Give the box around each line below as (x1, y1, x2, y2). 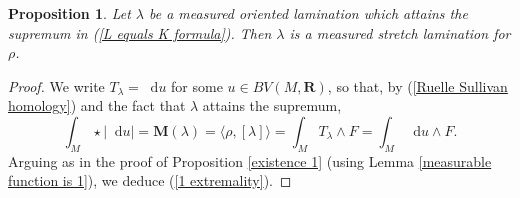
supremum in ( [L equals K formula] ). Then (8, 22, 272, 43)
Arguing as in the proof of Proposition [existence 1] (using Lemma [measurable (8, 150, 492, 171)
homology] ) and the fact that (8, 95, 186, 116)
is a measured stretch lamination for (289, 22, 511, 43)
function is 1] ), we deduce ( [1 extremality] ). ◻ (8, 170, 292, 191)
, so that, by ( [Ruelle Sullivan (327, 75, 508, 96)
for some (171, 75, 223, 96)
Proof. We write (8, 75, 105, 96)
